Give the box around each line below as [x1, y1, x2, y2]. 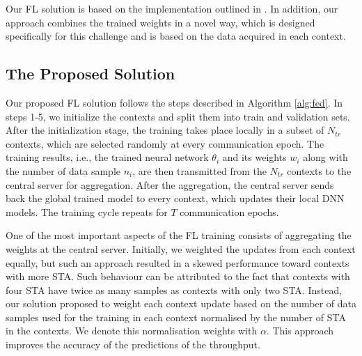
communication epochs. [180, 204, 279, 219]
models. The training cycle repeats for [6, 204, 168, 219]
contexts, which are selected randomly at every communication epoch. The [6, 136, 324, 150]
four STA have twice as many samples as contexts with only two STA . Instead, [6, 282, 343, 297]
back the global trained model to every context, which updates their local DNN [6, 191, 345, 206]
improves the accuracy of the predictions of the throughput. [6, 337, 260, 352]
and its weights [222, 150, 287, 164]
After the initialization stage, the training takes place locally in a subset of [6, 123, 324, 137]
